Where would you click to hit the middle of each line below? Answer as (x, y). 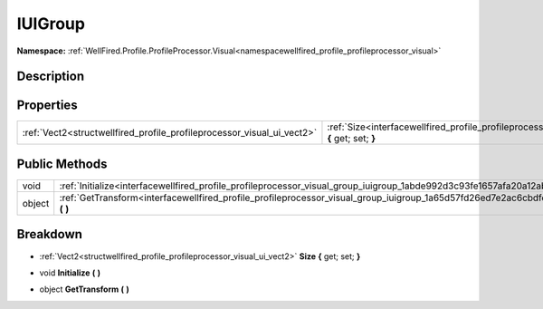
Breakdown (50, 234)
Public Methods (62, 164)
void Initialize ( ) (70, 273)
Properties (47, 106)
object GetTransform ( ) (85, 289)
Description (51, 77)
